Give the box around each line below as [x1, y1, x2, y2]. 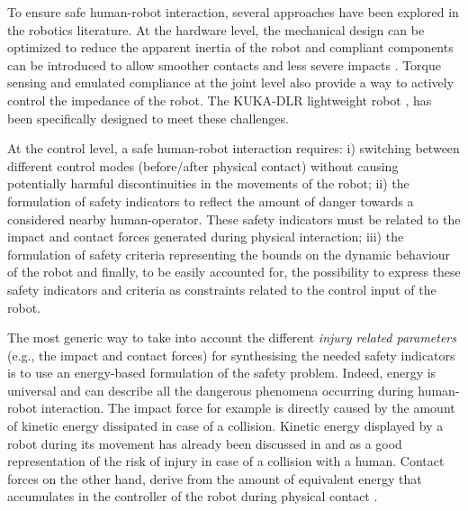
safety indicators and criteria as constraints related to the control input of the [7, 279, 436, 298]
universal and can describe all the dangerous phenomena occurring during [7, 380, 414, 399]
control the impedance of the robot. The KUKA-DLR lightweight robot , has [7, 90, 432, 109]
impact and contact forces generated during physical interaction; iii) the [7, 227, 404, 246]
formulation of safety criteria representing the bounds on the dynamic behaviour [7, 244, 451, 263]
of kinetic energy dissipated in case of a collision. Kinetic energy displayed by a [7, 416, 444, 435]
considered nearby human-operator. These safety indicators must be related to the [7, 209, 461, 228]
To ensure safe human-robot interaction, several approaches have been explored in [7, 3, 459, 21]
